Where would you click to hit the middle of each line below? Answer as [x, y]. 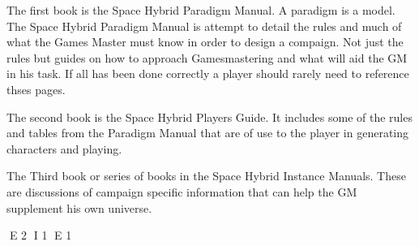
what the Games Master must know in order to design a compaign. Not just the [205, 42]
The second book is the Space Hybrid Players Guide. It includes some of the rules [209, 117]
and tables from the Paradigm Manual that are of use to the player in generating [208, 133]
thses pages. [36, 89]
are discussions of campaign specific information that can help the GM [182, 191]
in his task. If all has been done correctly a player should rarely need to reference [208, 73]
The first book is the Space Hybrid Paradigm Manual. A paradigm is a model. [201, 10]
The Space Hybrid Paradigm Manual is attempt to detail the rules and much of [204, 26]
